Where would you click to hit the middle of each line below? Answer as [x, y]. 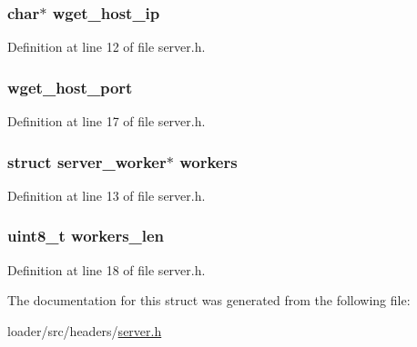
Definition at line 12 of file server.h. [107, 47]
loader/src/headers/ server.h [85, 330]
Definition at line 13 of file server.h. [107, 195]
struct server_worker [87, 161]
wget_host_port [70, 87]
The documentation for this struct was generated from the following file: [209, 300]
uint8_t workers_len [86, 236]
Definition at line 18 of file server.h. [107, 269]
